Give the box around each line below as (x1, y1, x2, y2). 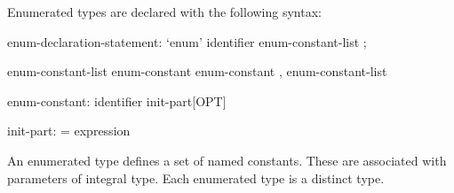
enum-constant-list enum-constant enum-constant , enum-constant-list (7, 62, 387, 81)
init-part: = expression (7, 121, 131, 140)
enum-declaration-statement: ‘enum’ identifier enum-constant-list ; (7, 32, 367, 50)
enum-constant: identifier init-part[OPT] (7, 91, 227, 110)
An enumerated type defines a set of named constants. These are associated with (7, 151, 447, 169)
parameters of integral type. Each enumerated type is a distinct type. (7, 168, 385, 187)
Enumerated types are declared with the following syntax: (7, 3, 322, 20)
